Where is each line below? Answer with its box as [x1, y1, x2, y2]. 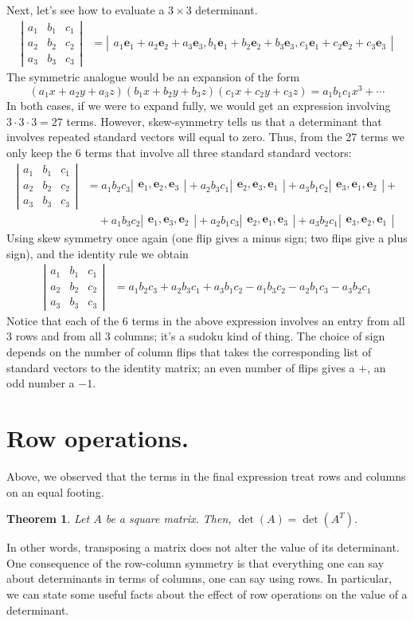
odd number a [6, 375, 75, 391]
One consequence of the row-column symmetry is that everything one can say [6, 554, 385, 571]
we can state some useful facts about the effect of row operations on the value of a [6, 585, 408, 602]
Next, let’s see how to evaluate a [6, 2, 165, 18]
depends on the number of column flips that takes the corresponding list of [6, 344, 372, 360]
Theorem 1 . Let [6, 510, 90, 527]
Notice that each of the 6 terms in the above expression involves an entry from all [6, 312, 405, 328]
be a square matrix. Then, [105, 510, 232, 527]
